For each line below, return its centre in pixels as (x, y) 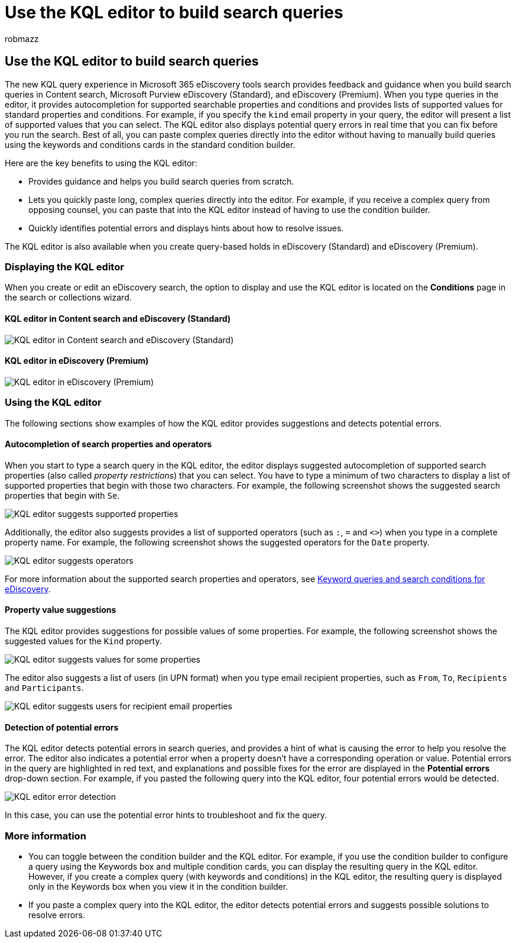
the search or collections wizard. (68, 298)
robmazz (22, 38)
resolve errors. (57, 915)
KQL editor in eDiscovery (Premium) (77, 361)
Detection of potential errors (62, 727)
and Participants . (44, 687)
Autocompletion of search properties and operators (108, 444)
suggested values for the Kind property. (83, 641)
